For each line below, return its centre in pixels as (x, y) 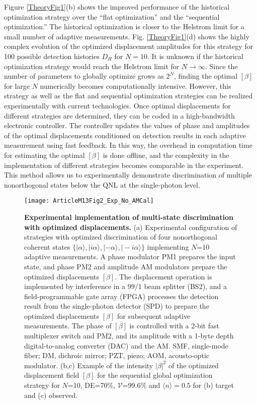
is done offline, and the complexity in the (166, 155)
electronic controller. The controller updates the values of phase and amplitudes (127, 125)
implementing (168, 246)
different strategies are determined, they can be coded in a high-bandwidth (119, 115)
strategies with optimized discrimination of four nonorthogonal (121, 237)
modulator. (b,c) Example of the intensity (89, 365)
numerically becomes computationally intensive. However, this (136, 85)
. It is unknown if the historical (195, 56)
